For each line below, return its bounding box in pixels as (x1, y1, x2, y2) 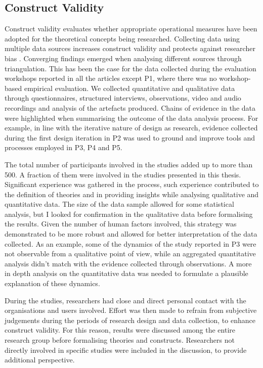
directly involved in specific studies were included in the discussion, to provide (5, 344, 247, 355)
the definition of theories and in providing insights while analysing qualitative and (5, 189, 259, 199)
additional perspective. (5, 354, 75, 365)
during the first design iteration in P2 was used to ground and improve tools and (5, 132, 255, 143)
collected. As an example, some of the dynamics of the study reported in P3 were (5, 238, 256, 249)
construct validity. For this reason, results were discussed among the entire (5, 325, 236, 335)
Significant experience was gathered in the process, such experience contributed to (5, 179, 259, 190)
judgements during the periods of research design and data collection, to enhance (5, 314, 255, 325)
